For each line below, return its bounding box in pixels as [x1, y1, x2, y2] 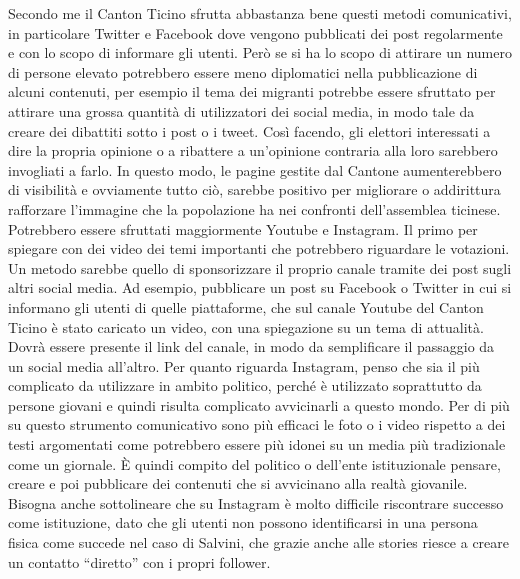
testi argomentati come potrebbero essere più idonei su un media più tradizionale [8, 434, 506, 455]
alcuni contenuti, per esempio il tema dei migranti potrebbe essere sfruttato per [8, 81, 496, 102]
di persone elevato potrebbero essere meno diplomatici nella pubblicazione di [8, 61, 478, 82]
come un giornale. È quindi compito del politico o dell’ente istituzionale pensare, [8, 453, 501, 474]
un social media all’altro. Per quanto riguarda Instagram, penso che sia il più [8, 355, 480, 376]
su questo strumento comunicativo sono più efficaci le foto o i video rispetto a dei [8, 414, 506, 435]
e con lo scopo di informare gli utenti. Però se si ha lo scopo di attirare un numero [8, 42, 512, 63]
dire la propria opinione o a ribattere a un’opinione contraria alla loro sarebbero [8, 140, 498, 161]
